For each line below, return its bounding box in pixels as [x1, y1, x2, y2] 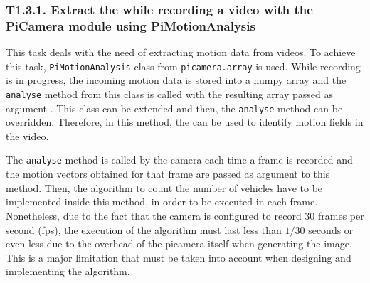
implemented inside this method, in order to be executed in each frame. [6, 194, 318, 209]
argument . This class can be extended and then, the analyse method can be [6, 100, 343, 115]
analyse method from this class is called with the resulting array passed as [6, 86, 333, 101]
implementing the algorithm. [6, 264, 130, 279]
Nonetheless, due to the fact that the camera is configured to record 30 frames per [6, 208, 364, 223]
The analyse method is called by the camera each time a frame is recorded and [6, 152, 353, 167]
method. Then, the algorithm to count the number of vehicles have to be [6, 180, 323, 195]
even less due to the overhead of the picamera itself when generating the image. [6, 236, 352, 251]
